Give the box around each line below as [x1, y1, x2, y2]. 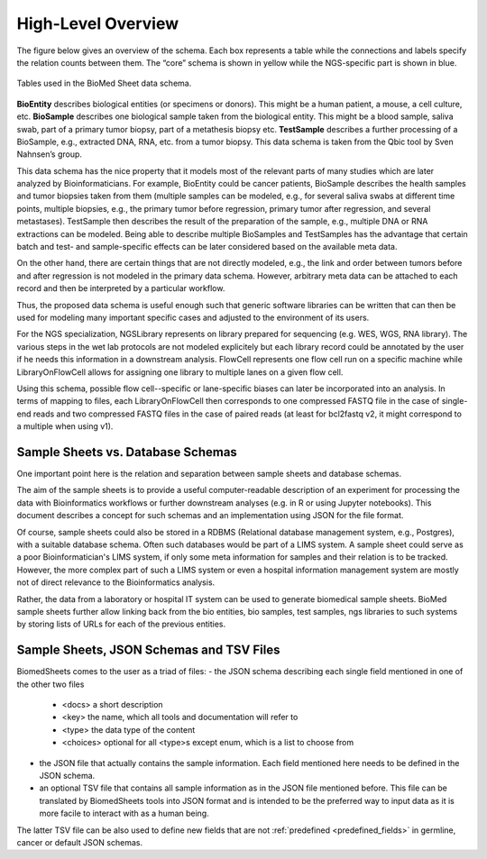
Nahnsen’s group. [16, 149, 83, 160]
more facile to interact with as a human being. [39, 808, 209, 819]
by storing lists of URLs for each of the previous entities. [16, 618, 225, 630]
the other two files [16, 679, 85, 690]
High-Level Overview [16, 14, 179, 33]
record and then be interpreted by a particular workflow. [16, 283, 225, 294]
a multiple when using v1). [16, 421, 114, 432]
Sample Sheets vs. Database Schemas [16, 444, 238, 460]
